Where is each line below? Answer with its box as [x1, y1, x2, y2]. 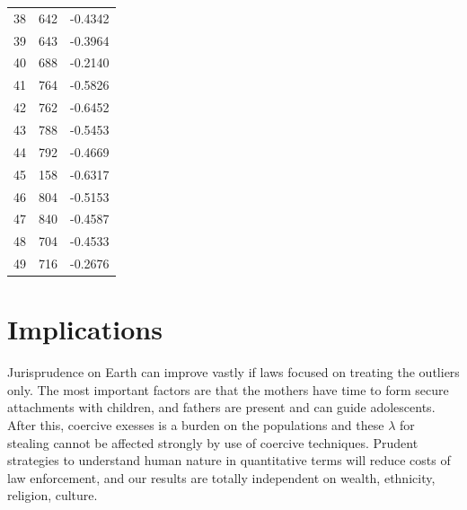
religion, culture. [7, 486, 98, 505]
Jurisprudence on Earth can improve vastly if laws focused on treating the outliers [7, 363, 460, 382]
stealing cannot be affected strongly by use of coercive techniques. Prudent [7, 433, 419, 452]
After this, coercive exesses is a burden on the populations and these [7, 416, 384, 435]
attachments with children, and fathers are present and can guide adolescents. [7, 398, 436, 417]
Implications [7, 311, 163, 347]
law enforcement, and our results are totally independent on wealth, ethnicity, [7, 468, 436, 487]
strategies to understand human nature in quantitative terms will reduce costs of [7, 451, 451, 470]
